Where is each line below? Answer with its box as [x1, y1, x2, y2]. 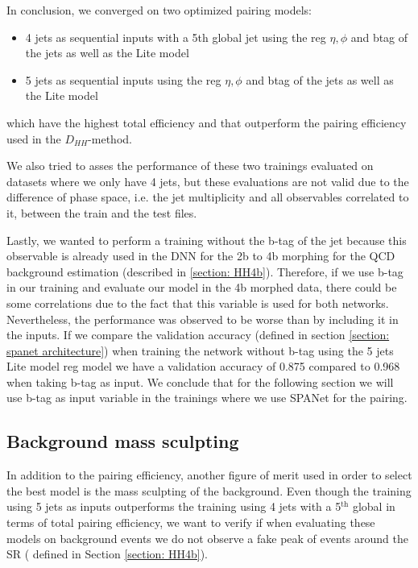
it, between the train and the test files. [6, 204, 197, 221]
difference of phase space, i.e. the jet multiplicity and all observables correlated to [6, 189, 409, 205]
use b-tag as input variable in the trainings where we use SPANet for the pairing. [6, 389, 408, 406]
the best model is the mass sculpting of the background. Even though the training [6, 482, 412, 499]
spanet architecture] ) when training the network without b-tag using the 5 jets [6, 342, 394, 359]
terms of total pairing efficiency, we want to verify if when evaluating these [6, 514, 375, 531]
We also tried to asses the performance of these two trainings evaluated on [6, 157, 374, 174]
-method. [88, 130, 132, 147]
